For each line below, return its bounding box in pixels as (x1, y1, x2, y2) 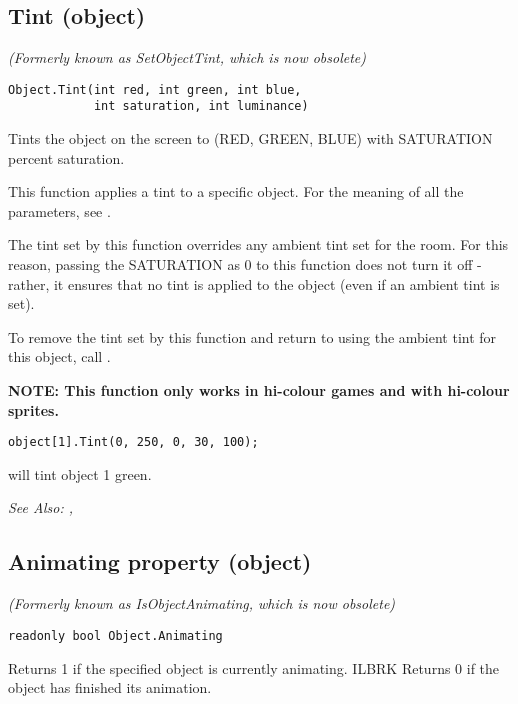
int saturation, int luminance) (93, 99, 309, 114)
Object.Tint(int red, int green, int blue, (8, 82, 302, 97)
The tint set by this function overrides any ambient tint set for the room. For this (8, 234, 509, 255)
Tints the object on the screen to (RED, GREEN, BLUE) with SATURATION (8, 128, 493, 149)
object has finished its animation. (8, 677, 212, 698)
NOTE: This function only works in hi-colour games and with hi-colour (8, 380, 510, 401)
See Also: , (8, 497, 73, 518)
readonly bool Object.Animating (8, 628, 223, 643)
